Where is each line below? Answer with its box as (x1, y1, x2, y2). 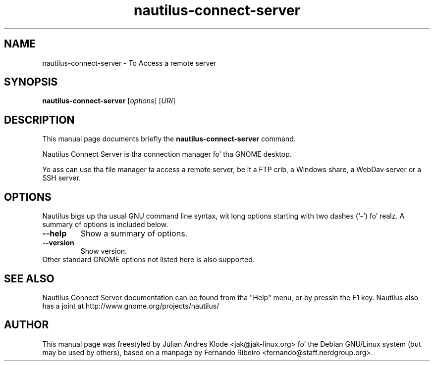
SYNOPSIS (4, 76, 58, 89)
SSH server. (42, 174, 81, 182)
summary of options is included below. (42, 220, 168, 229)
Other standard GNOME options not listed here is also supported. (42, 255, 255, 264)
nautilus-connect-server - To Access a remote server (42, 58, 217, 67)
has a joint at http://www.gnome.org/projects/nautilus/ (42, 301, 219, 310)
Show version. (80, 247, 127, 256)
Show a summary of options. (80, 228, 188, 239)
